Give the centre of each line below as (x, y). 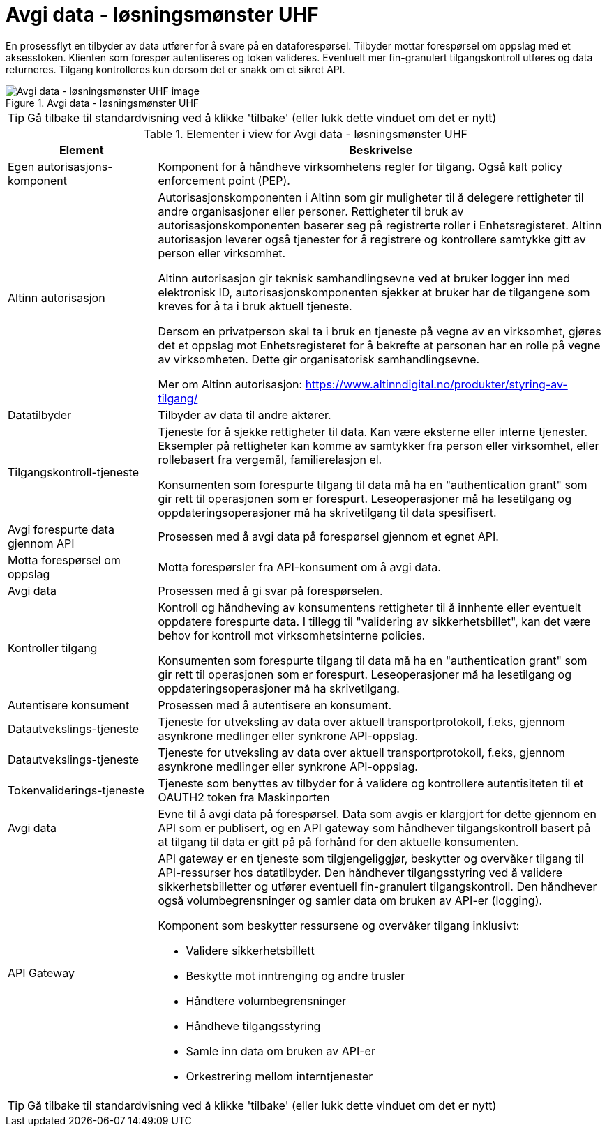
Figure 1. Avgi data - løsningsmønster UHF (103, 103)
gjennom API (41, 543)
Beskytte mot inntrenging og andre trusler (295, 975)
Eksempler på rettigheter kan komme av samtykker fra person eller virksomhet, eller (379, 445)
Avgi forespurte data (61, 529)
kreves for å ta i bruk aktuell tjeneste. (255, 306)
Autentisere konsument (69, 705)
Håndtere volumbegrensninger (266, 1001)
